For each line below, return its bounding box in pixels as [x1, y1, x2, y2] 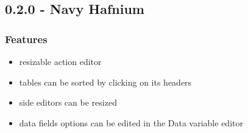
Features [5, 31, 48, 46]
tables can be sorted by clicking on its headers [19, 75, 192, 88]
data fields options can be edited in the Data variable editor [19, 116, 243, 129]
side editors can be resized [19, 96, 117, 109]
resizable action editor [19, 55, 102, 67]
